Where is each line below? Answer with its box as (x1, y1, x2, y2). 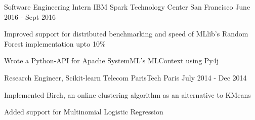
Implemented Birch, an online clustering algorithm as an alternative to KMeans (4, 89, 251, 100)
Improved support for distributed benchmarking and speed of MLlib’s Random (4, 28, 248, 39)
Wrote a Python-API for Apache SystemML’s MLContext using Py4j (4, 55, 219, 66)
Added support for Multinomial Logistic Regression (4, 106, 163, 117)
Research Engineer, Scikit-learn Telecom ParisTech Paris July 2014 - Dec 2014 (4, 72, 247, 83)
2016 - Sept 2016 (4, 11, 56, 22)
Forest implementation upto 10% (4, 38, 106, 49)
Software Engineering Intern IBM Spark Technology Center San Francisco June (4, 2, 250, 12)
